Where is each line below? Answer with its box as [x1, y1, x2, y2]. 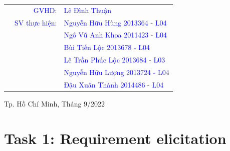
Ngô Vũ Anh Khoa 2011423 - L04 [64, 29, 167, 40]
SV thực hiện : [15, 17, 57, 27]
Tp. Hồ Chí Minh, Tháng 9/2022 [4, 98, 105, 108]
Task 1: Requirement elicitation [4, 127, 226, 148]
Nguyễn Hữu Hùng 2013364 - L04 [64, 17, 167, 27]
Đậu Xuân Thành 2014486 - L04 [64, 79, 164, 89]
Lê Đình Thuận [64, 4, 111, 15]
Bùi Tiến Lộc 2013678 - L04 [64, 42, 150, 52]
